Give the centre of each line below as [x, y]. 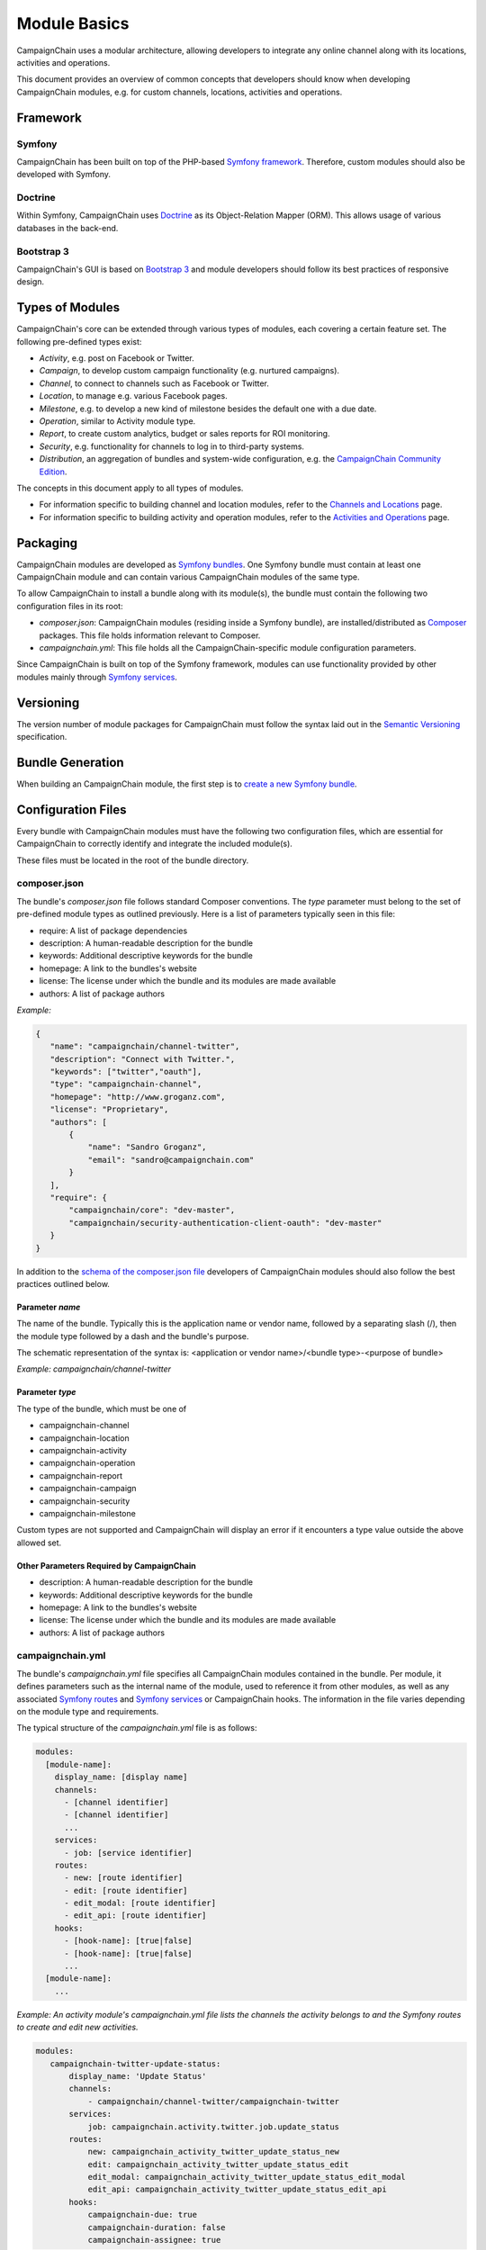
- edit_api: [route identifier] [135, 1916]
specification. [42, 737]
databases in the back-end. [67, 228]
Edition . [53, 472]
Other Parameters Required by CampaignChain [107, 1565]
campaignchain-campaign [88, 1489]
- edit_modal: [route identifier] [140, 1903]
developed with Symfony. [64, 175]
